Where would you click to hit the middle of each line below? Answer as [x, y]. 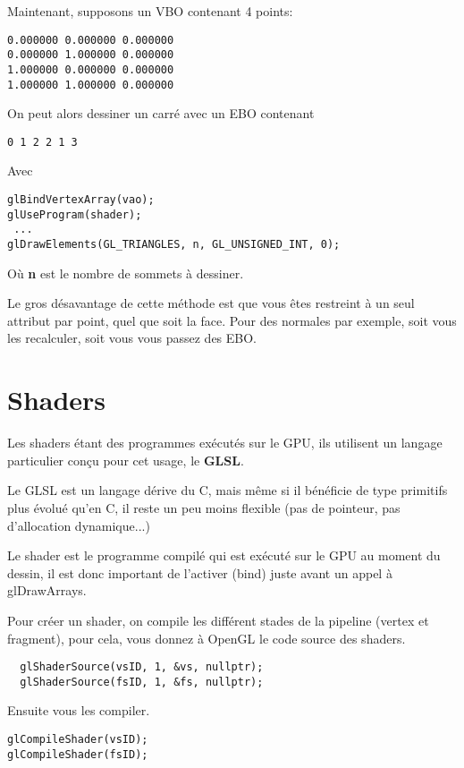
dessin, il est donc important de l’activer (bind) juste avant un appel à [200, 572]
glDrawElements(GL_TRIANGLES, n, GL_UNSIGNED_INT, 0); [174, 245]
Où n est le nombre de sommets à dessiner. [126, 273]
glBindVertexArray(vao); [81, 200]
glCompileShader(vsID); [78, 740]
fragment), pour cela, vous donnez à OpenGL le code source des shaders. [207, 638]
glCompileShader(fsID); [78, 754]
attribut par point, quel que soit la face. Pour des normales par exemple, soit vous [232, 320]
